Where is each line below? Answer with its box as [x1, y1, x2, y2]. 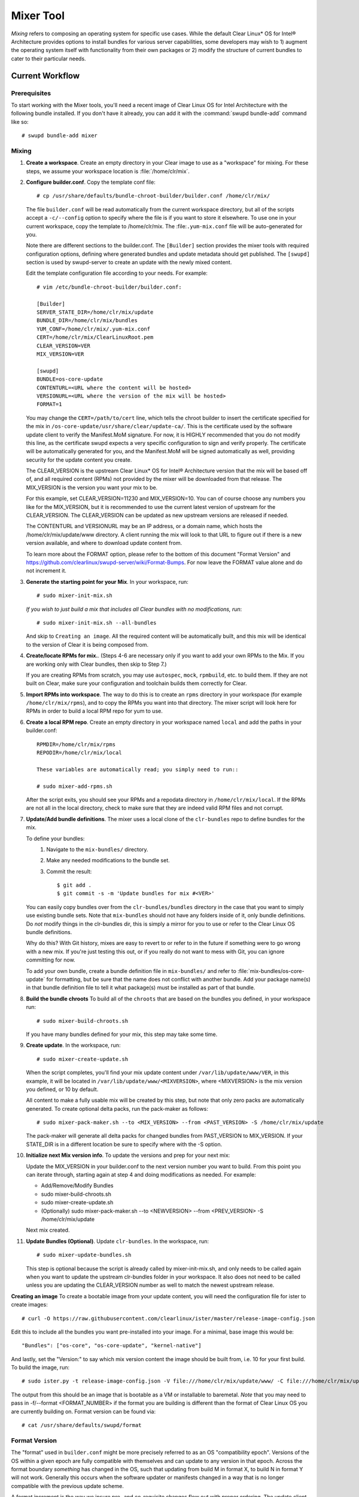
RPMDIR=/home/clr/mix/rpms [36, 741, 116, 748]
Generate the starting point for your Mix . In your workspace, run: [26, 578, 188, 585]
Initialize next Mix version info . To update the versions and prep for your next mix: [26, 1151, 230, 1159]
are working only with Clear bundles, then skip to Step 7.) [26, 660, 167, 668]
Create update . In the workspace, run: [26, 1042, 121, 1049]
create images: [11, 1301, 48, 1308]
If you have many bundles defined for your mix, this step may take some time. [26, 1031, 218, 1038]
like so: [11, 118, 29, 125]
